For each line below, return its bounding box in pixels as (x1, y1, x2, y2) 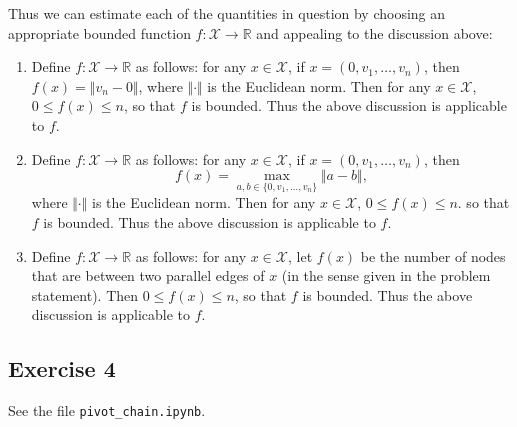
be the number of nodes (360, 245, 506, 266)
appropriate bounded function (8, 22, 191, 43)
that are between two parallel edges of (31, 265, 265, 286)
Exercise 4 (8, 353, 116, 384)
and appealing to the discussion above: (256, 22, 493, 43)
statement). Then (31, 284, 139, 305)
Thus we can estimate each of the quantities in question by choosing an (8, 3, 446, 23)
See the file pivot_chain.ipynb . (8, 400, 206, 421)
